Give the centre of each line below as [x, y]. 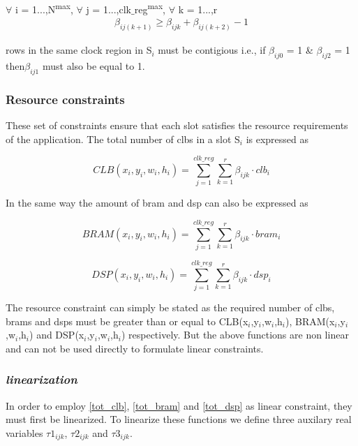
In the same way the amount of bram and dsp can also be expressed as [157, 203]
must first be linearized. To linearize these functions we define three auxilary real [179, 419]
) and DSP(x [57, 335]
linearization [42, 379]
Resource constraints [65, 99]
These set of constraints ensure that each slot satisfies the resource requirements [177, 125]
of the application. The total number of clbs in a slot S [123, 139]
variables [24, 432]
